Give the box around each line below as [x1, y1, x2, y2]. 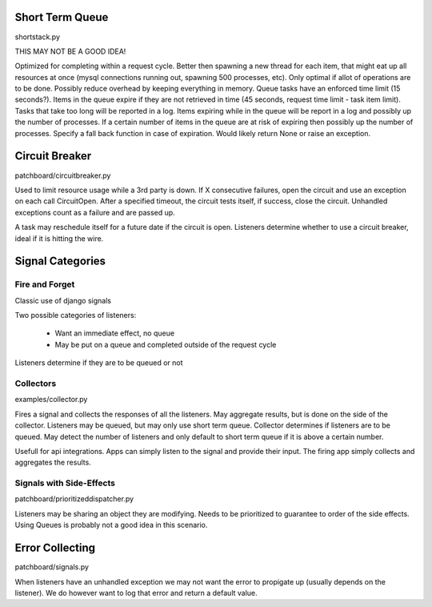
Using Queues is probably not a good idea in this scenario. [14, 521, 208, 530]
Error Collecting [14, 541, 96, 555]
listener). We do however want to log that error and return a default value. [14, 588, 258, 597]
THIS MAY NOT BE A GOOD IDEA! [14, 46, 126, 56]
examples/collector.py [14, 395, 88, 404]
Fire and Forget [14, 279, 75, 290]
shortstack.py [14, 32, 60, 42]
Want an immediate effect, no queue [54, 328, 175, 338]
